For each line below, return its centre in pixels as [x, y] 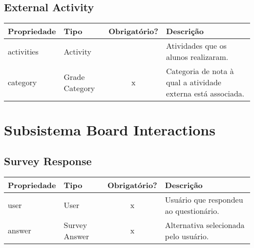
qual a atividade [194, 82]
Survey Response [48, 161]
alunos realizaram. [197, 57]
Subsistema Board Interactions [110, 130]
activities [23, 51]
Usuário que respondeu [204, 199]
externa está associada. [205, 94]
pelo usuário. [187, 236]
